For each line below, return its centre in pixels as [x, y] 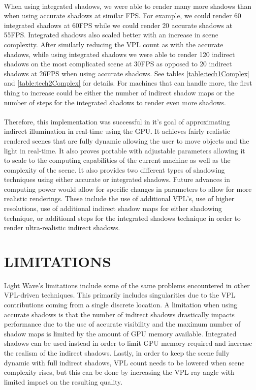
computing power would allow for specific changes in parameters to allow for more [128, 189]
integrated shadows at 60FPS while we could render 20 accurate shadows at [118, 25]
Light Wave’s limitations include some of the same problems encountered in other [127, 285]
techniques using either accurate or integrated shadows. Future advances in [117, 179]
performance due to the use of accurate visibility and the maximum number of [122, 324]
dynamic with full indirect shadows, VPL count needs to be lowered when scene [124, 362]
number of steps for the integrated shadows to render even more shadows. [115, 102]
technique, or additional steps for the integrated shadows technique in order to [122, 218]
